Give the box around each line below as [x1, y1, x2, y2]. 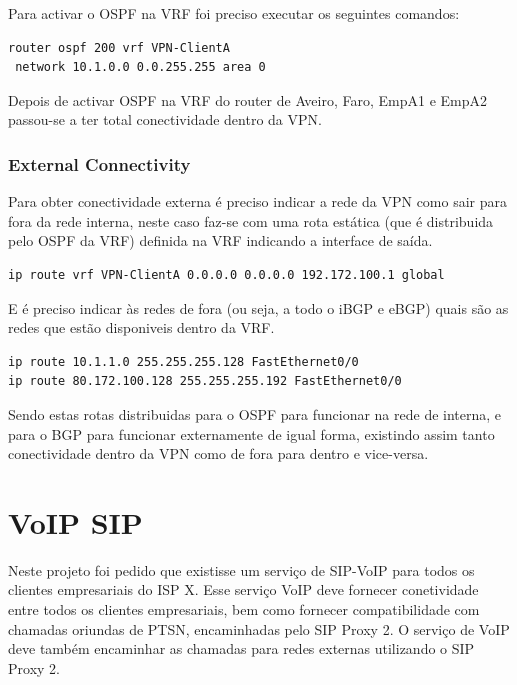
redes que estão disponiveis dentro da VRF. [8, 317, 275, 338]
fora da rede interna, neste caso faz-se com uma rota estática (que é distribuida [8, 210, 494, 231]
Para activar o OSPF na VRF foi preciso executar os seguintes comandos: [8, 3, 460, 23]
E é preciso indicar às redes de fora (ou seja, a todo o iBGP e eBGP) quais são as [8, 297, 509, 318]
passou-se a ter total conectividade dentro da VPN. [8, 109, 322, 130]
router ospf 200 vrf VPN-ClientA [8, 40, 230, 55]
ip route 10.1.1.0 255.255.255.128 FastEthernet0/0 [8, 354, 359, 369]
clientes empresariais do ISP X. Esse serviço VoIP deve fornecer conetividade [8, 579, 479, 600]
